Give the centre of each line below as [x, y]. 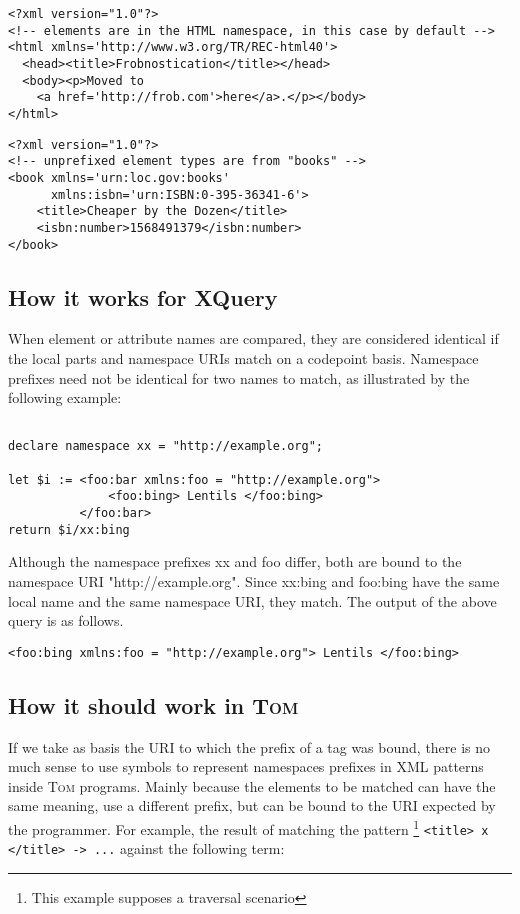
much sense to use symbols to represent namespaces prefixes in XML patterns [246, 766]
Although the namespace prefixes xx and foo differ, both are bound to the [235, 561]
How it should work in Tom [153, 704]
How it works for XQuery [143, 296]
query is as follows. [66, 620]
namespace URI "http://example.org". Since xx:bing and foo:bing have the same [254, 580]
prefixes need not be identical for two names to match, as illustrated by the [239, 377]
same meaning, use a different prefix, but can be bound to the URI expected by [252, 805]
